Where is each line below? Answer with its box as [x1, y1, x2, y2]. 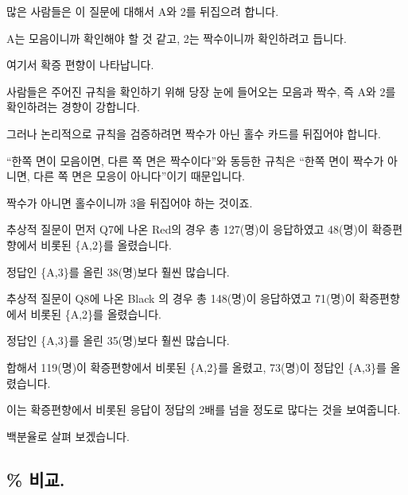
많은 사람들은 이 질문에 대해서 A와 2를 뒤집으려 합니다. [6, 3, 279, 19]
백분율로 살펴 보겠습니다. [6, 427, 130, 444]
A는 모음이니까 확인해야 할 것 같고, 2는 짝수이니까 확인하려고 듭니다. [6, 29, 347, 46]
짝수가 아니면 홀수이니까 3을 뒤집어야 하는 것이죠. [6, 194, 253, 211]
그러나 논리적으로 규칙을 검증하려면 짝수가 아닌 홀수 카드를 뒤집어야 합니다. [6, 125, 381, 141]
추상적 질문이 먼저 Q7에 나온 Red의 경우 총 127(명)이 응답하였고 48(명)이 [6, 221, 368, 238]
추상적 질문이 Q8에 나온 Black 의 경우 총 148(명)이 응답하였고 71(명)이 [6, 290, 356, 307]
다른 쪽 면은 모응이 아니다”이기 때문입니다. [33, 168, 245, 184]
